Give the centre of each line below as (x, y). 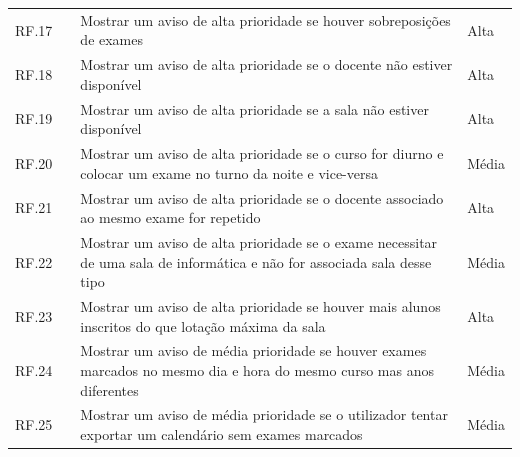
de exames (112, 39)
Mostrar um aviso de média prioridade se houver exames (253, 350)
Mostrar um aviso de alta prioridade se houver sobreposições (265, 19)
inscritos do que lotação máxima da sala (203, 325)
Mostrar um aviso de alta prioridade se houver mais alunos (260, 305)
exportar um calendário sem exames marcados (221, 434)
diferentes (109, 389)
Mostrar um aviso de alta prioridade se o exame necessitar (259, 241)
